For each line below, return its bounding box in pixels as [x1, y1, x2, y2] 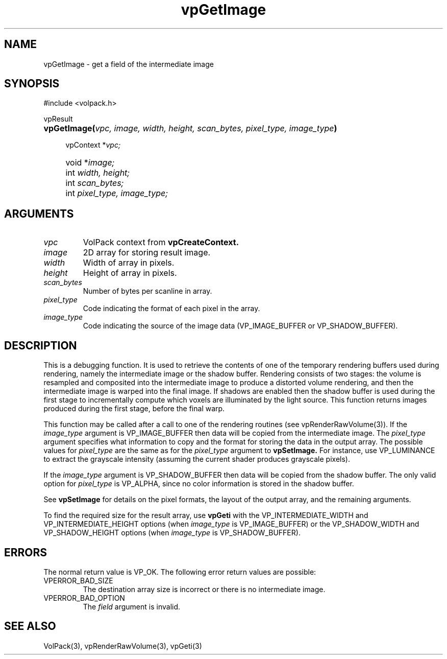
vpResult [43, 114, 73, 124]
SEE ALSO [4, 620, 56, 633]
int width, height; [65, 168, 130, 178]
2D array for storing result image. [83, 247, 211, 258]
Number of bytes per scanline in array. [83, 287, 212, 296]
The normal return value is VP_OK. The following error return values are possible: [43, 567, 316, 576]
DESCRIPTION [4, 339, 77, 352]
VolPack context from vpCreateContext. [83, 237, 239, 248]
